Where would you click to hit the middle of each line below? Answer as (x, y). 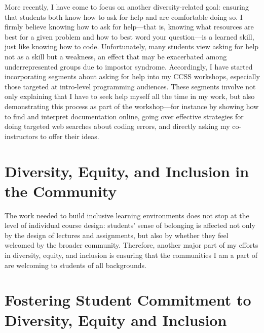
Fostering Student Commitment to (128, 300)
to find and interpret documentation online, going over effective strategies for (124, 116)
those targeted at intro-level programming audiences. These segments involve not (130, 86)
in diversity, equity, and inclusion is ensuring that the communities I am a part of (131, 255)
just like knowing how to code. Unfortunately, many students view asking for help (131, 46)
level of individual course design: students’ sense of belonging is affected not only (130, 225)
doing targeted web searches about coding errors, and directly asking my (117, 126)
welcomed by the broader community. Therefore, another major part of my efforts (131, 245)
